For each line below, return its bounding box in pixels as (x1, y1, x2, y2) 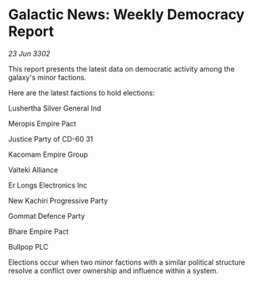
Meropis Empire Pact (8, 118, 77, 128)
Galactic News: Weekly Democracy (8, 6, 245, 24)
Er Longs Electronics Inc (8, 180, 88, 190)
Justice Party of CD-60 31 (8, 134, 94, 144)
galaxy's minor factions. (8, 72, 87, 82)
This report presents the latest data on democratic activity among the (8, 64, 236, 73)
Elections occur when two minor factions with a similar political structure (8, 257, 246, 267)
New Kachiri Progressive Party (8, 196, 109, 205)
